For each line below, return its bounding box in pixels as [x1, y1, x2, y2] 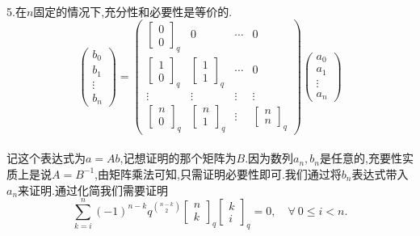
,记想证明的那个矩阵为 [120, 150, 237, 166]
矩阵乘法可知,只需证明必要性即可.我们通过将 [109, 165, 342, 182]
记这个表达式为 [6, 150, 86, 166]
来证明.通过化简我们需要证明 [18, 181, 168, 198]
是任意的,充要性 [320, 150, 402, 166]
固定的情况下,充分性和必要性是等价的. [33, 2, 233, 19]
